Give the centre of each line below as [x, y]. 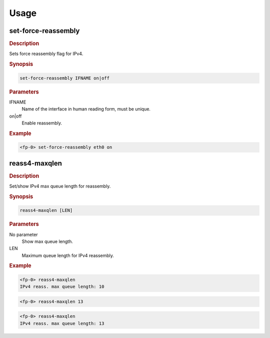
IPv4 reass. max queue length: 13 [62, 323]
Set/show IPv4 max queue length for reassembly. [60, 186]
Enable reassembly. [42, 123]
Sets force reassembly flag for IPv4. [46, 54]
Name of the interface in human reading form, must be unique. [86, 109]
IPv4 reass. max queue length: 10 [62, 287]
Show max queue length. [47, 241]
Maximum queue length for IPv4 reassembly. [68, 255]
